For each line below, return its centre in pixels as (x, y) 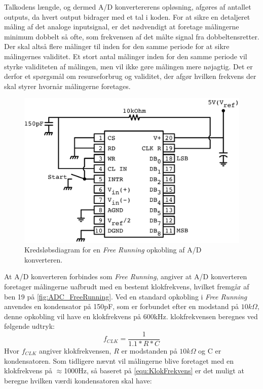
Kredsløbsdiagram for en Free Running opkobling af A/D (113, 250)
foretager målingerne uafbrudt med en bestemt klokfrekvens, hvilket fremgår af (127, 286)
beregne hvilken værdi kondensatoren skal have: (78, 380)
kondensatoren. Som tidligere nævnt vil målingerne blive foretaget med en (119, 360)
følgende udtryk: (30, 326)
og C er (210, 351)
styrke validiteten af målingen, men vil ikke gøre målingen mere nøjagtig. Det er (128, 66)
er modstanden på (149, 351)
